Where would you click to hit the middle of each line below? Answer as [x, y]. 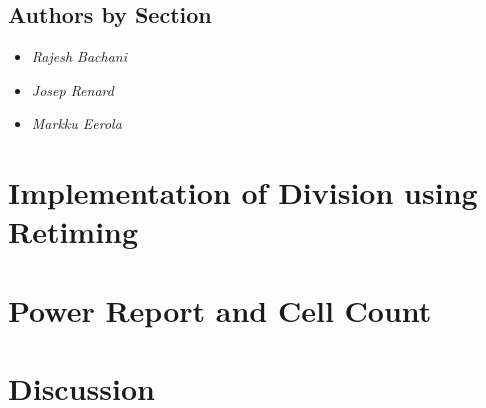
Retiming [73, 231]
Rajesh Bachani [79, 56]
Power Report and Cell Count [220, 309]
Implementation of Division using [243, 192]
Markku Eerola [76, 123]
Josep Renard [72, 89]
